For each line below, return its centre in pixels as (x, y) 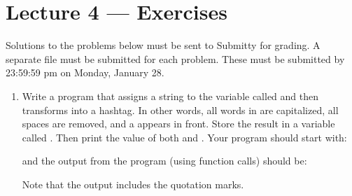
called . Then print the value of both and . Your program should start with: (184, 137)
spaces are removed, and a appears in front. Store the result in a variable (178, 124)
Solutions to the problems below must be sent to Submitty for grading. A (163, 45)
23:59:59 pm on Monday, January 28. (85, 72)
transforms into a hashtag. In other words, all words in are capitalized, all (180, 110)
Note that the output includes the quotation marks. (133, 184)
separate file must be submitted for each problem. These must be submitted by (175, 58)
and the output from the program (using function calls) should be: (164, 161)
